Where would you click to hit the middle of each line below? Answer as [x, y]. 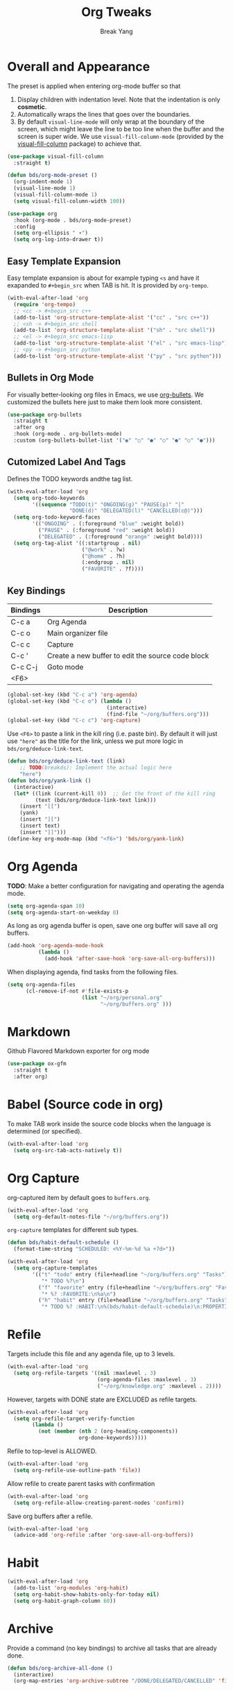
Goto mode [66, 667]
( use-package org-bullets [44, 415]
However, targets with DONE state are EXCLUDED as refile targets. [102, 1399]
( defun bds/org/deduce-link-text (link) [67, 761]
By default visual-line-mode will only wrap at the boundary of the [111, 122]
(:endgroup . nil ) [108, 563]
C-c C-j [24, 667]
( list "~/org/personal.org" [122, 997]
